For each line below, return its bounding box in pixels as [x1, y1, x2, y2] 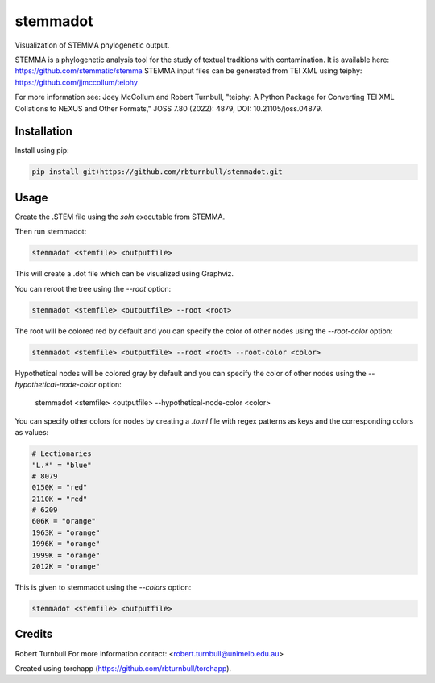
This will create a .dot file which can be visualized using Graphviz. [14, 269, 234, 279]
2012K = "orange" [31, 562, 101, 571]
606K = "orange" [31, 516, 97, 526]
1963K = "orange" [31, 528, 101, 537]
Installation [14, 125, 72, 139]
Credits [14, 627, 53, 641]
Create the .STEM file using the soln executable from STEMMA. [14, 212, 226, 221]
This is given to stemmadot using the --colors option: [14, 582, 192, 592]
